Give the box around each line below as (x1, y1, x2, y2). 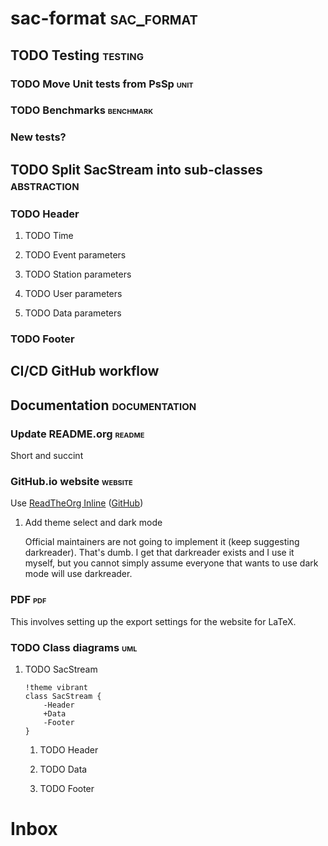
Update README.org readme (10, 427, 145, 441)
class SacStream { (24, 691, 102, 701)
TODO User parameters (24, 288, 123, 300)
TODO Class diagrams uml (10, 640, 138, 654)
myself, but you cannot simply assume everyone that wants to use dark (24, 557, 319, 569)
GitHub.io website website (10, 474, 133, 488)
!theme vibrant (24, 682, 89, 692)
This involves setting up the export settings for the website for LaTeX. (10, 615, 297, 627)
